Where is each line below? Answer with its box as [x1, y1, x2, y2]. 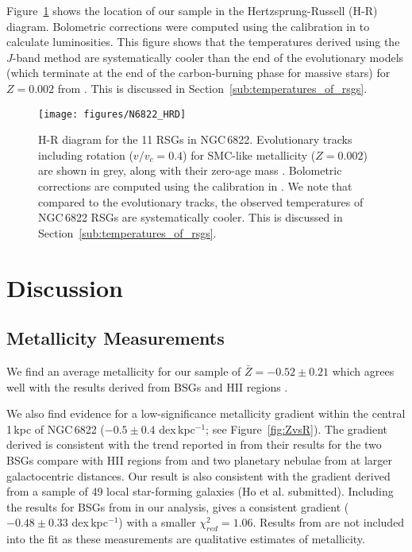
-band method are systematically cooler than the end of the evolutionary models [12, 48, 404, 65]
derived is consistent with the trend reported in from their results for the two [6, 436, 382, 453]
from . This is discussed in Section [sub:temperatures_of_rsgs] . [57, 79, 368, 96]
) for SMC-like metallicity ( [183, 146, 316, 163]
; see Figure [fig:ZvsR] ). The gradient [206, 420, 388, 437]
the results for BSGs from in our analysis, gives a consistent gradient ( [6, 498, 349, 515]
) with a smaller [118, 514, 196, 531]
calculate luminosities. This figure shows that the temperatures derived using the [6, 33, 400, 50]
